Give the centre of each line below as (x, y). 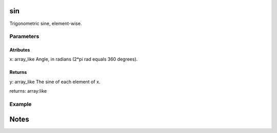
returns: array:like (28, 91)
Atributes (20, 50)
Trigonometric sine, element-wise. (46, 23)
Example (21, 104)
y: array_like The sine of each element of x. (55, 82)
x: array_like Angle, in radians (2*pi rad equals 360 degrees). (74, 59)
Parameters (24, 37)
